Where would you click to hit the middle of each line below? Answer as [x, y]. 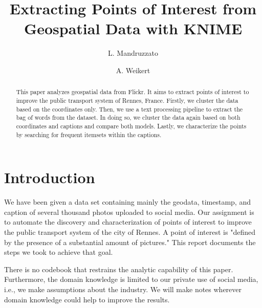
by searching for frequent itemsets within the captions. [89, 134]
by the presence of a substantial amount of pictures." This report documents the [130, 242]
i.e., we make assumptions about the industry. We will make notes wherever [123, 289]
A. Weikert [133, 70]
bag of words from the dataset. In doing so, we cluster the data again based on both [128, 117]
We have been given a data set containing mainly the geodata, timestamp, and [127, 202]
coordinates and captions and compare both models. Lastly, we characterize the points [131, 126]
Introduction [50, 177]
